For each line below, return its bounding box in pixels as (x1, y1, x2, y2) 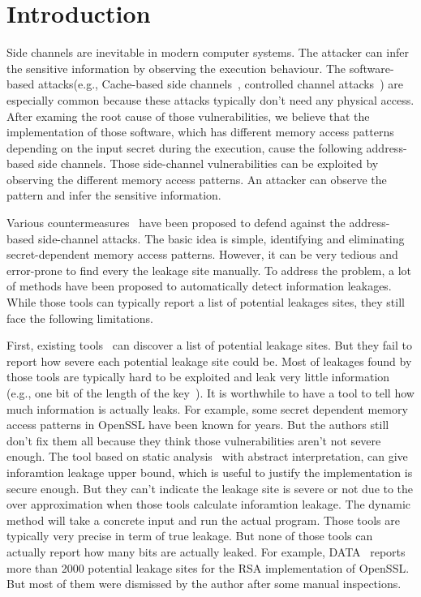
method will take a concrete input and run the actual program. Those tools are (6, 511, 400, 528)
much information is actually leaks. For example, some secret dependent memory (6, 400, 408, 417)
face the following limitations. (6, 309, 153, 326)
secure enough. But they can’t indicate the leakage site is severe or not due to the (6, 479, 414, 496)
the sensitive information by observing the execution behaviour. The (6, 59, 346, 76)
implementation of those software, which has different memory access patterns (6, 123, 394, 140)
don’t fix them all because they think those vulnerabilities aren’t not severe (6, 432, 381, 449)
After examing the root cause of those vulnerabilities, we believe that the (6, 107, 370, 124)
